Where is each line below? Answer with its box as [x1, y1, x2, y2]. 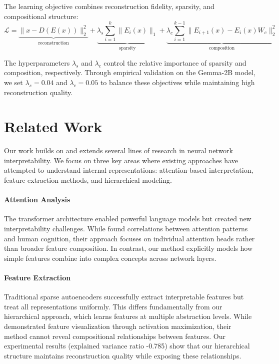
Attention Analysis [4, 194, 70, 205]
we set [4, 77, 23, 87]
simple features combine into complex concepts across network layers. [4, 252, 216, 263]
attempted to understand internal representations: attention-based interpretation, [4, 165, 253, 175]
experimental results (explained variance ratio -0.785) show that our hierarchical [4, 340, 250, 351]
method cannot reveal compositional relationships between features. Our [4, 330, 226, 341]
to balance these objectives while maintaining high [100, 77, 255, 87]
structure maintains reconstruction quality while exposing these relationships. [4, 350, 241, 360]
